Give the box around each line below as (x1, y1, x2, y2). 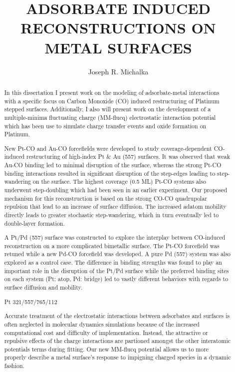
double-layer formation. (4, 219, 65, 227)
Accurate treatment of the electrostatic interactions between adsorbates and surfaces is (4, 312, 230, 320)
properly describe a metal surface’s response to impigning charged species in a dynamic (4, 353, 231, 362)
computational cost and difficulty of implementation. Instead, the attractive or (4, 328, 208, 337)
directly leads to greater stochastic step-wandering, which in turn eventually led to (4, 210, 219, 219)
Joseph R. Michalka (88, 66, 149, 76)
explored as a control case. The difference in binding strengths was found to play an (4, 258, 222, 267)
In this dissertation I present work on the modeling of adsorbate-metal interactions (4, 88, 220, 96)
